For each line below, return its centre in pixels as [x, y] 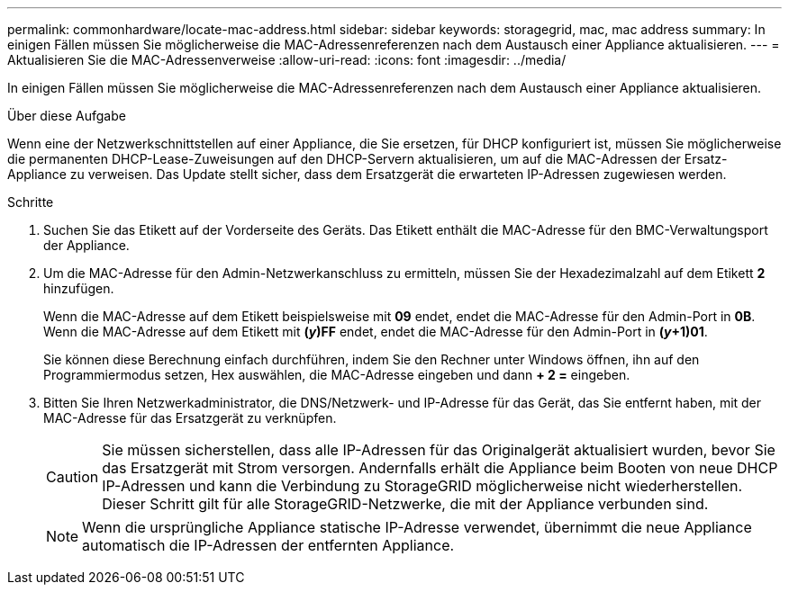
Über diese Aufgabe [67, 116]
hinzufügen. [79, 288]
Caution [73, 477]
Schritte [31, 202]
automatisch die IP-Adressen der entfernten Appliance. [268, 545]
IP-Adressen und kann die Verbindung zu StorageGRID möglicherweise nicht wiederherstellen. [422, 486]
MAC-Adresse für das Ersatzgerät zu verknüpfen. [190, 418]
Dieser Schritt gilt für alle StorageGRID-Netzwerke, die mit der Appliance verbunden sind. [405, 504]
